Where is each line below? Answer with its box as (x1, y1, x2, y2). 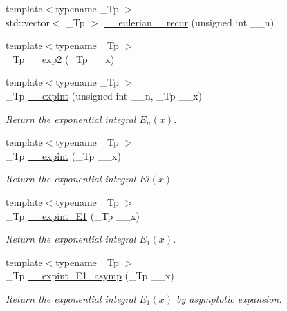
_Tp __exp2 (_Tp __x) (6, 51, 115, 66)
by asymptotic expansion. (176, 291, 282, 305)
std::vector (6, 15, 50, 29)
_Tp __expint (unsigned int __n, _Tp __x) (6, 88, 203, 102)
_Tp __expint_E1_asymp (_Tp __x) (6, 268, 174, 283)
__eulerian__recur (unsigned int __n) (104, 15, 275, 29)
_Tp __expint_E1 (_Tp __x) (6, 208, 140, 223)
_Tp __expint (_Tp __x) (6, 148, 121, 162)
